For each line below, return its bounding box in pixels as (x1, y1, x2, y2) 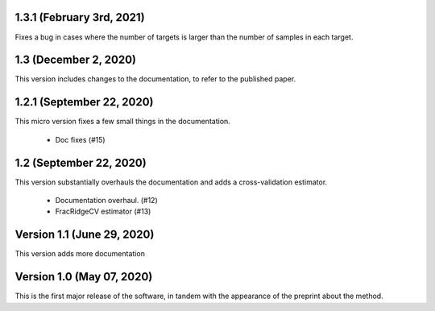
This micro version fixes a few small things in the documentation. (14, 117, 231, 126)
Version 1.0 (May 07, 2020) (14, 270, 153, 284)
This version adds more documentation (14, 249, 145, 259)
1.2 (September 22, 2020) (14, 155, 147, 169)
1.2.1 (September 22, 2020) (14, 95, 154, 109)
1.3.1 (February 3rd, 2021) (14, 10, 145, 24)
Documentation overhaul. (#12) (55, 196, 159, 205)
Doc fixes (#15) (55, 135, 106, 144)
